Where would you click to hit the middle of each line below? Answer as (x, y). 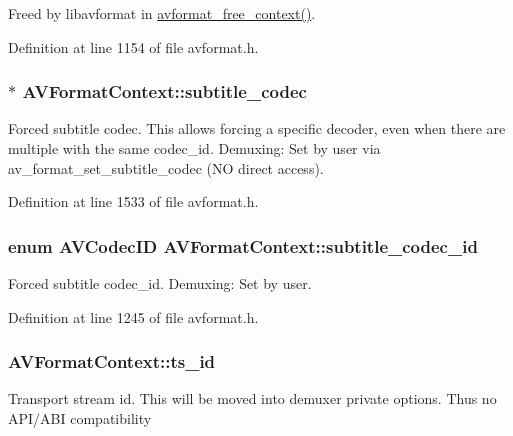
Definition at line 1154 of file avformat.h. (133, 46)
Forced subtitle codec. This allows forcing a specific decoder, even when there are (257, 128)
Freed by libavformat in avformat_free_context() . (162, 13)
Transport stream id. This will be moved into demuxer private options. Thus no (252, 398)
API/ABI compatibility (80, 418)
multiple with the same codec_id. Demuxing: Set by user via (194, 148)
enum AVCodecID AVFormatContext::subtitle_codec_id (243, 245)
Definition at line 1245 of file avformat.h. (133, 316)
